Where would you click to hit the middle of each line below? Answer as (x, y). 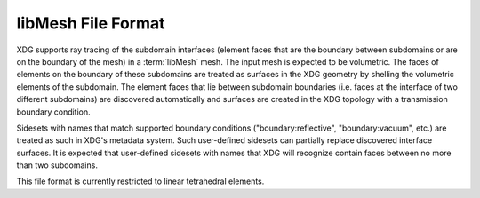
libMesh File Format (91, 23)
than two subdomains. (57, 165)
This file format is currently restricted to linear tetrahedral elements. (140, 181)
